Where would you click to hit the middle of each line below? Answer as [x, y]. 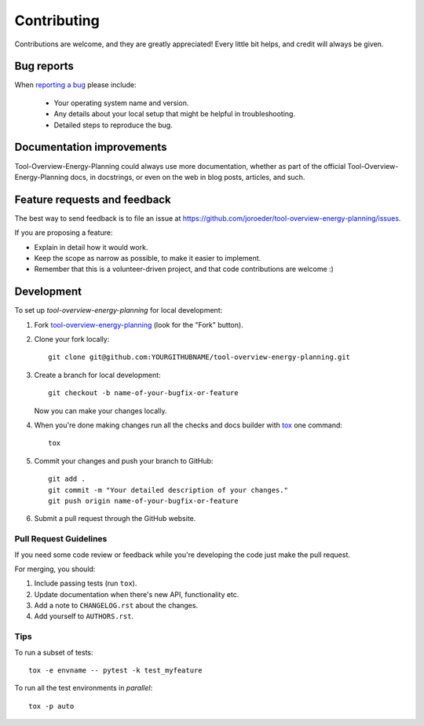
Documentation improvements [91, 147]
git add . [67, 479]
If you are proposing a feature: [64, 233]
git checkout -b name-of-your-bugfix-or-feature [143, 393]
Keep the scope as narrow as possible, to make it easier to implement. [148, 258]
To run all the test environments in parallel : [84, 688]
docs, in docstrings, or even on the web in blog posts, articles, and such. [188, 177]
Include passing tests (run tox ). [86, 583]
